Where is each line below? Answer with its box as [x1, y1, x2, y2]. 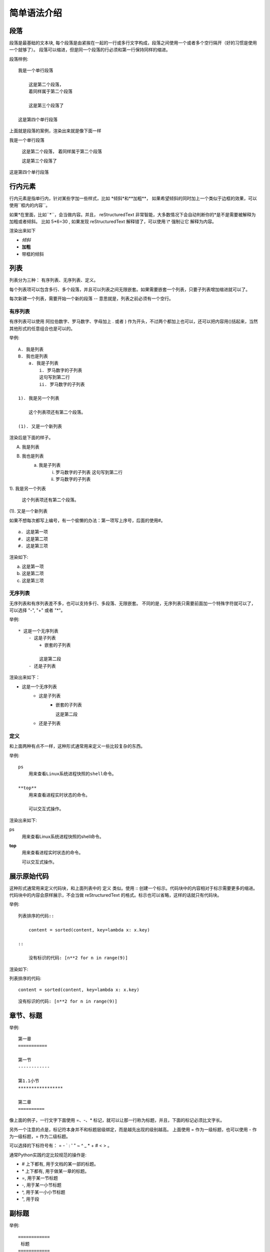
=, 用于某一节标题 [21, 1175, 58, 1181]
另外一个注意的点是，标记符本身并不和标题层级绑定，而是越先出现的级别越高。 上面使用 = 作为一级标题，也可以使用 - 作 [9, 1126, 257, 1132]
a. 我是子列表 [28, 361, 59, 366]
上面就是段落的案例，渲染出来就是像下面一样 [9, 128, 101, 134]
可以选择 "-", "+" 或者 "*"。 [9, 607, 65, 613]
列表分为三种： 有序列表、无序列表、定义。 [9, 277, 98, 283]
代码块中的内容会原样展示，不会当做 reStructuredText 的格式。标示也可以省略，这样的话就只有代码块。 [9, 892, 222, 898]
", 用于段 [21, 1196, 39, 1202]
